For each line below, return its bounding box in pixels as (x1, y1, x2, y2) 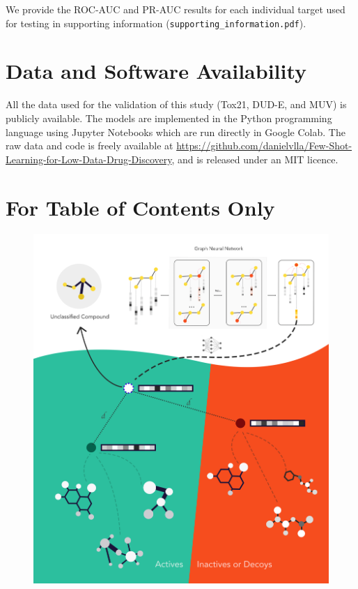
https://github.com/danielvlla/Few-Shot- (176, 138, 352, 153)
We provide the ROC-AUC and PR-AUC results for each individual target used (6, 2, 345, 16)
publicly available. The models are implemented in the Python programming (6, 110, 332, 125)
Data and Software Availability (6, 57, 307, 85)
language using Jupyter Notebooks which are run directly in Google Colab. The (6, 124, 345, 139)
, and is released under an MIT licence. (171, 151, 338, 166)
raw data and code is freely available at (6, 138, 173, 153)
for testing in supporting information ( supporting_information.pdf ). (6, 15, 306, 30)
